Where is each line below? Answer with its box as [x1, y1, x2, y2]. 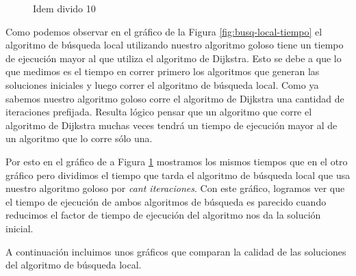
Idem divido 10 [33, 1, 96, 15]
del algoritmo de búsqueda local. [5, 258, 142, 272]
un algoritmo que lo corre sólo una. [5, 131, 153, 146]
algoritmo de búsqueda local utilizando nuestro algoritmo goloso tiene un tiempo [5, 38, 344, 52]
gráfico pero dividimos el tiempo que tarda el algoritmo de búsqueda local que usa [5, 167, 351, 182]
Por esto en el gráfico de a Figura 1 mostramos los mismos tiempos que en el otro [5, 154, 348, 168]
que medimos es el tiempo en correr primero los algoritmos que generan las [5, 64, 320, 79]
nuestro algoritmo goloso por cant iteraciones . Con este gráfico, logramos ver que [5, 181, 345, 195]
